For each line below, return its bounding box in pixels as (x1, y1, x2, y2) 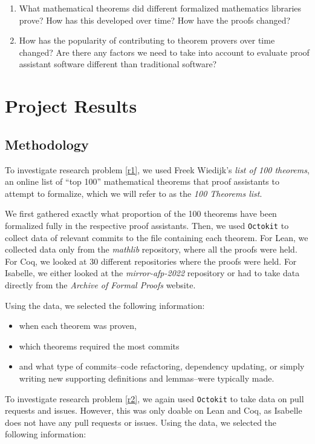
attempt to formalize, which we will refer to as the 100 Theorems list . (5, 187, 262, 199)
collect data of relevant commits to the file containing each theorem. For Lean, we (5, 231, 308, 244)
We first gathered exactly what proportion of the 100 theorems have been (5, 207, 277, 220)
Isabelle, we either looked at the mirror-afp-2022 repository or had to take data (5, 267, 300, 279)
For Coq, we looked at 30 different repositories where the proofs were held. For (5, 254, 297, 267)
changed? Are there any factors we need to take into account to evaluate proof (19, 45, 310, 58)
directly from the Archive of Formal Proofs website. (5, 278, 196, 291)
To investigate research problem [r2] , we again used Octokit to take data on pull (5, 392, 304, 405)
